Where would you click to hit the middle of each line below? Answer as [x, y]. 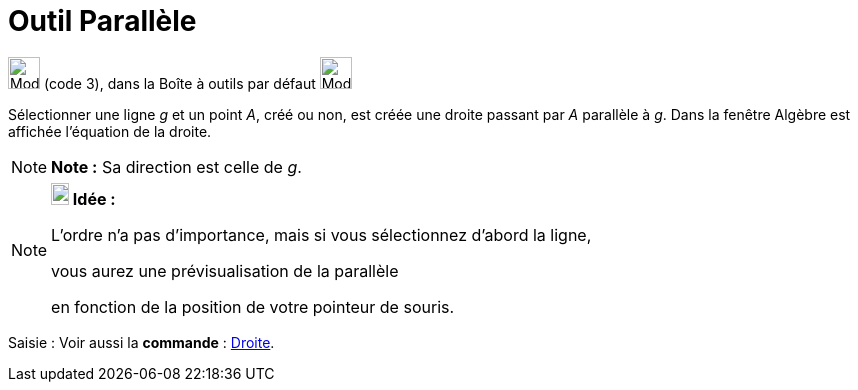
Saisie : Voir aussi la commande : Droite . [141, 342]
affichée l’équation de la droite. [110, 131]
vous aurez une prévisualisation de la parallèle [225, 270]
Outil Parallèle [102, 21]
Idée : [94, 198]
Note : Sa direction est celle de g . [176, 166]
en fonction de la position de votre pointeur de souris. [253, 306]
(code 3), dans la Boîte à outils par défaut [179, 83]
